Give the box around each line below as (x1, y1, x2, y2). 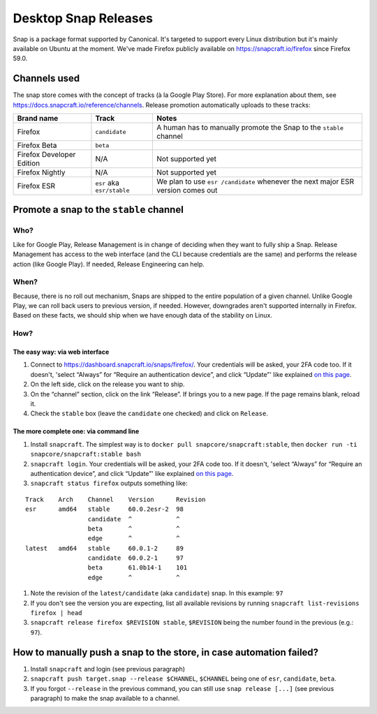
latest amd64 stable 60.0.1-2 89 (25, 544, 184, 552)
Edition (17, 158, 40, 168)
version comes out (156, 186, 218, 195)
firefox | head (30, 609, 83, 617)
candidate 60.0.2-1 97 (87, 554, 184, 562)
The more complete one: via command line (13, 427, 140, 436)
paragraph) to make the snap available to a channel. (30, 694, 180, 702)
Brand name (17, 114, 59, 124)
